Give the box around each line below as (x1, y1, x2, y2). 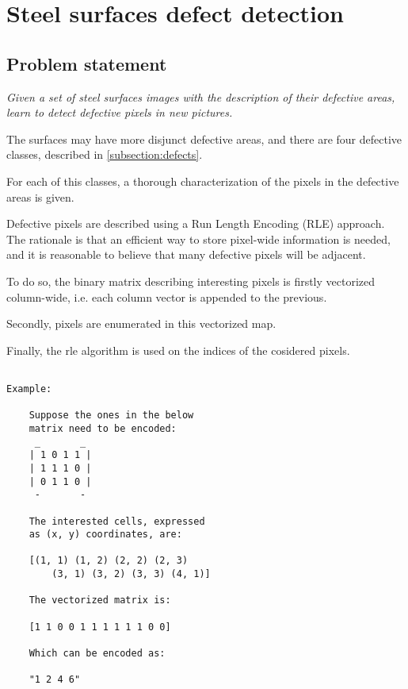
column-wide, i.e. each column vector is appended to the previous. (6, 288, 327, 305)
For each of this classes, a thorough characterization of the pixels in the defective (6, 172, 399, 189)
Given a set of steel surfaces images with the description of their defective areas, (6, 88, 395, 105)
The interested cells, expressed (29, 515, 205, 527)
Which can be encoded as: (29, 648, 166, 660)
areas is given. (6, 188, 74, 205)
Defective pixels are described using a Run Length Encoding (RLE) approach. (6, 215, 385, 232)
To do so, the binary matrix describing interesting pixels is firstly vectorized (6, 272, 376, 289)
